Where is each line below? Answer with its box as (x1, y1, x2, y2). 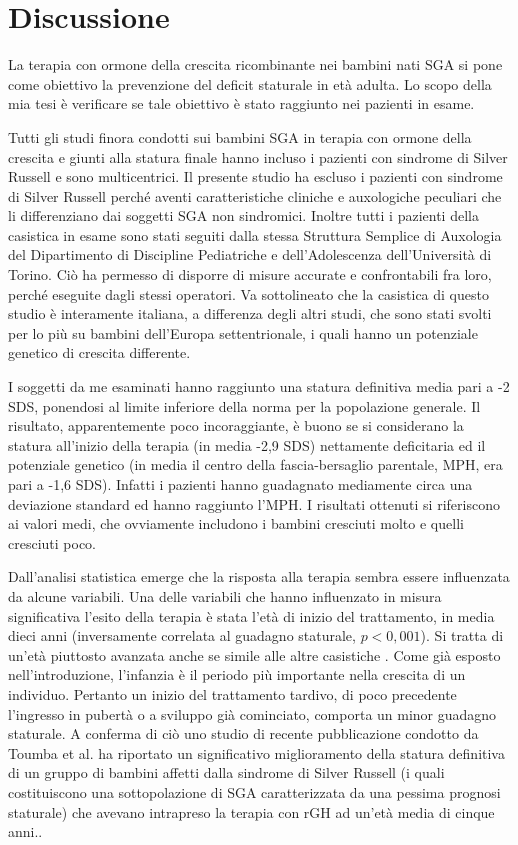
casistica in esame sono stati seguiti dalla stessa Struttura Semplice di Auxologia (8, 224, 502, 245)
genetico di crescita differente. (8, 342, 191, 363)
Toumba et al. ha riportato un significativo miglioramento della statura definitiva (8, 742, 505, 763)
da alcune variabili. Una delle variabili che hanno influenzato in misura (8, 585, 442, 606)
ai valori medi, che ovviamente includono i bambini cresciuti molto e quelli (8, 513, 464, 534)
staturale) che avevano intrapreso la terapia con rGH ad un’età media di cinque (8, 801, 495, 822)
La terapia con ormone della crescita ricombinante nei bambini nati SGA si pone (8, 54, 503, 75)
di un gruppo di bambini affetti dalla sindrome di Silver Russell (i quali (8, 762, 445, 783)
